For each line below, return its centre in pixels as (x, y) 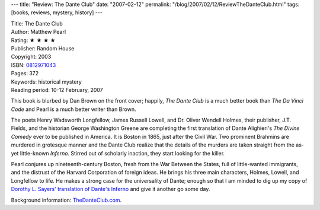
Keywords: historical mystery (47, 82)
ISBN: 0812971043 (33, 65)
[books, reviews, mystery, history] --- (57, 12)
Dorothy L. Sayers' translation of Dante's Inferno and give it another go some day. (111, 189)
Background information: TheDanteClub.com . (66, 200)
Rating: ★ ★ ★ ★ (33, 40)
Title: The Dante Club (37, 23)
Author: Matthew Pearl (39, 32)
